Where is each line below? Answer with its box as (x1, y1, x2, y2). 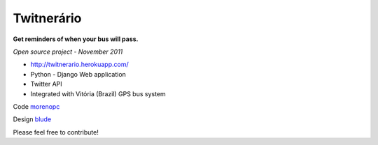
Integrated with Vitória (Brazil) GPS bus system (30, 89, 166, 98)
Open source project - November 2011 (13, 47, 123, 56)
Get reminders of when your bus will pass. (13, 35, 139, 43)
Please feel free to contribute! (13, 128, 99, 136)
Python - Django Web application (30, 70, 126, 78)
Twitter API (30, 80, 62, 89)
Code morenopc (13, 102, 60, 111)
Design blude (13, 115, 52, 123)
